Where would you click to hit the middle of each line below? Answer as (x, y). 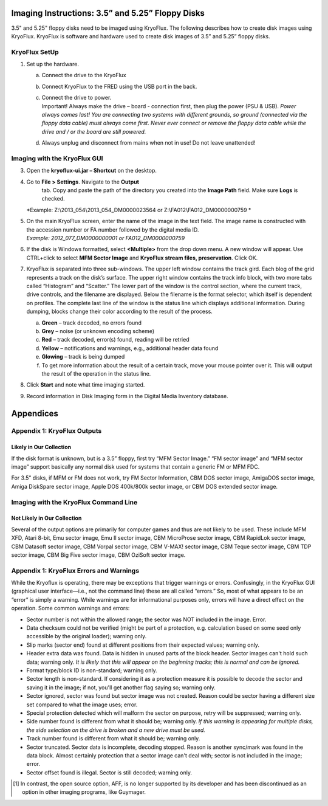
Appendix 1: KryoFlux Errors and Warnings (75, 570)
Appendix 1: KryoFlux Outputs (56, 431)
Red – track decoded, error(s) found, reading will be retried (115, 340)
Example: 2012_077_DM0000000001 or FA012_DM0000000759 (106, 238)
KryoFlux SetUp (35, 52)
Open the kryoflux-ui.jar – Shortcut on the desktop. (92, 171)
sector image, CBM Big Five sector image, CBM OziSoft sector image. (98, 555)
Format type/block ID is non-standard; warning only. (92, 670)
